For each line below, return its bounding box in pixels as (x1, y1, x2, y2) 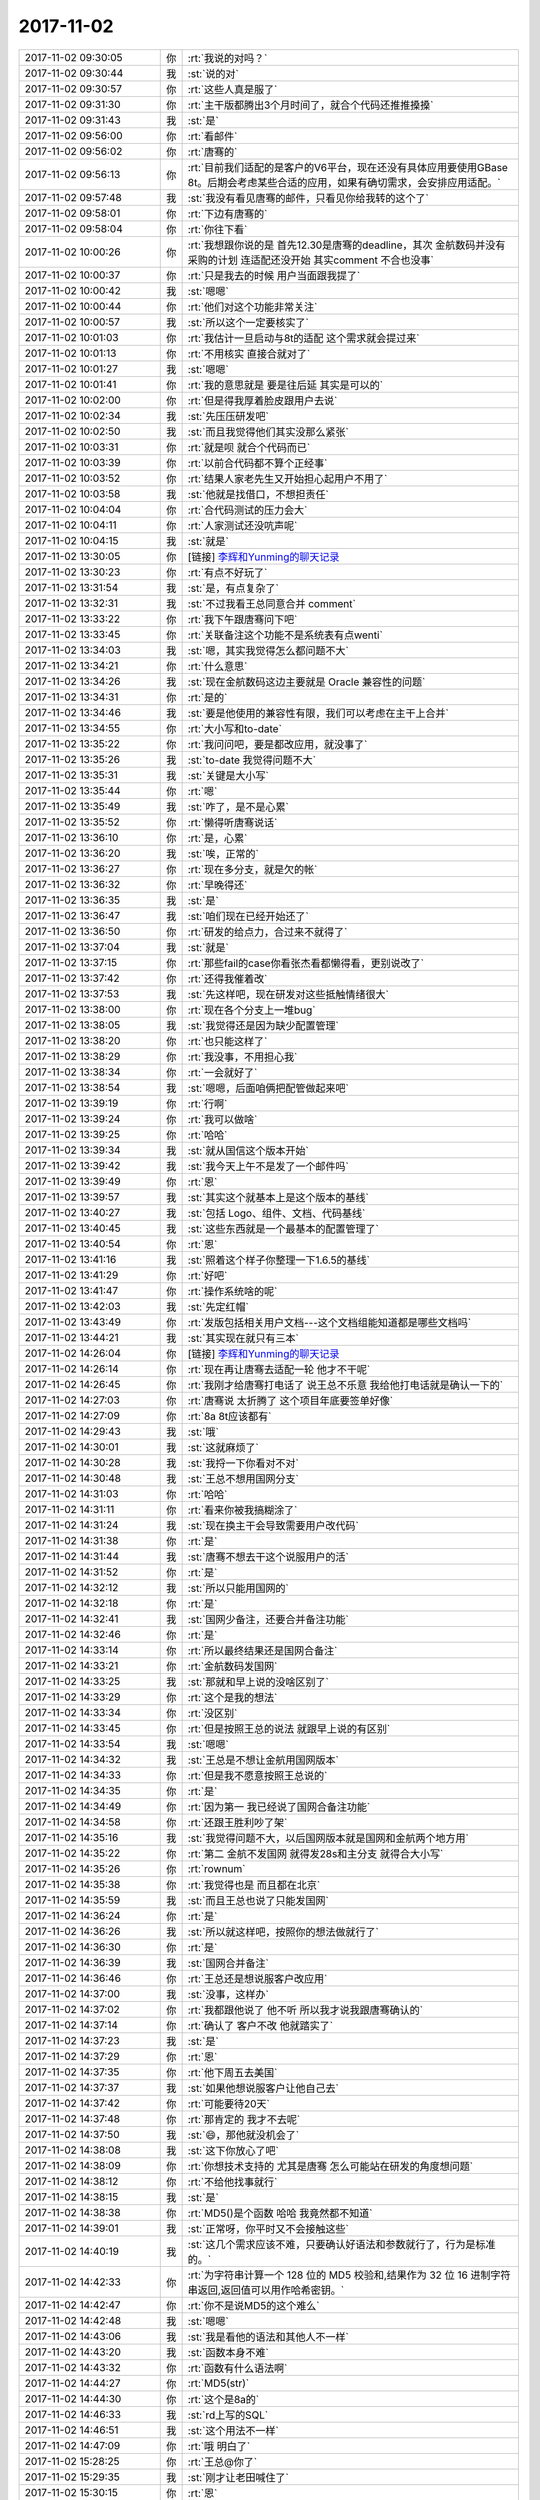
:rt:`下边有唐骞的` (187, 206, 268, 220)
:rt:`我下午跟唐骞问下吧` (187, 612, 298, 626)
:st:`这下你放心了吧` (187, 2143, 279, 2157)
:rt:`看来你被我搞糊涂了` (187, 1503, 298, 1517)
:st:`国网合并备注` (187, 1956, 269, 1970)
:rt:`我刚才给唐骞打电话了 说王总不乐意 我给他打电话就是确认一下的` (187, 1378, 504, 1392)
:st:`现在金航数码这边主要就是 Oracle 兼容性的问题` (187, 675, 426, 689)
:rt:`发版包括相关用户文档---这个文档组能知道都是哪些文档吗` (187, 1315, 472, 1329)
